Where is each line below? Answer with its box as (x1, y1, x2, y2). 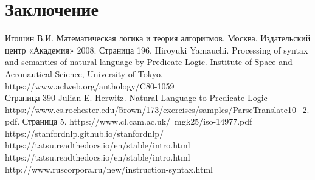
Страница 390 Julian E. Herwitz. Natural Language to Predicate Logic (5, 91, 268, 104)
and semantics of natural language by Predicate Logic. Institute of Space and (5, 55, 292, 68)
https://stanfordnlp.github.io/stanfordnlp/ (5, 126, 164, 139)
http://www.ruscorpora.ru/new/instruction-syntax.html (5, 162, 213, 175)
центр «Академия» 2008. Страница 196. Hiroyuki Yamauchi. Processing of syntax (5, 43, 308, 56)
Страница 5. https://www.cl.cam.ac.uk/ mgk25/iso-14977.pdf (22, 115, 252, 128)
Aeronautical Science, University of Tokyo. (5, 67, 163, 80)
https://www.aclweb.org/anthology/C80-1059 (5, 79, 175, 92)
